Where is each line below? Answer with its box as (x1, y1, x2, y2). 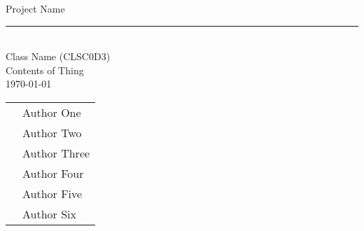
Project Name (6, 1, 65, 15)
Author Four (22, 164, 84, 181)
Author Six (22, 205, 76, 222)
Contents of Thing (6, 62, 84, 77)
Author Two (22, 124, 82, 141)
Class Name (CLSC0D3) (6, 49, 111, 64)
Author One (22, 104, 81, 120)
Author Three (22, 144, 90, 161)
